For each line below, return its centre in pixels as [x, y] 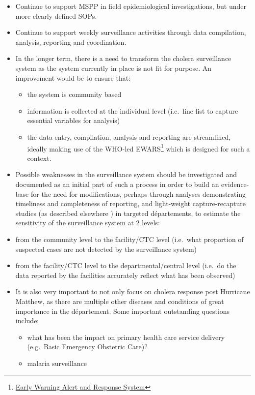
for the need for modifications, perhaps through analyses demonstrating [138, 194]
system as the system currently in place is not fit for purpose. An [114, 68]
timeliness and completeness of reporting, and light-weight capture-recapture [130, 203]
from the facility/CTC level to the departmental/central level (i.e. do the [126, 265]
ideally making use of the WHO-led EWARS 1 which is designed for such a [139, 148]
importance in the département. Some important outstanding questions [123, 311]
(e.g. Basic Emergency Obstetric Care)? [87, 347]
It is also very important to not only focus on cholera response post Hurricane [133, 291]
